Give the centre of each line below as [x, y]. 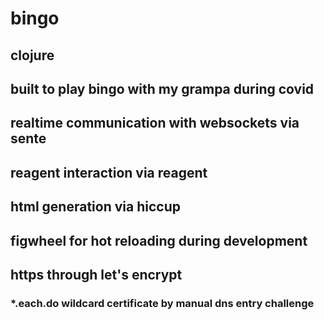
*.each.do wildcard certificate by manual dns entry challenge [162, 303]
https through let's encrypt [96, 274]
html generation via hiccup [95, 207]
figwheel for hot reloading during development [159, 240]
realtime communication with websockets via [155, 123]
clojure [32, 55]
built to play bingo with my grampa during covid [162, 88]
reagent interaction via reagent [109, 172]
